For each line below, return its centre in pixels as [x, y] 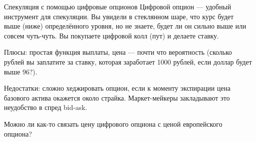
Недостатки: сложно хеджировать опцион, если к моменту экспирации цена [117, 88]
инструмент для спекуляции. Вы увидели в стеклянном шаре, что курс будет [119, 16]
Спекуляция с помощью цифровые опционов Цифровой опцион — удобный [118, 6]
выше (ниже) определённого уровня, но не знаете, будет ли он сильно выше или [125, 26]
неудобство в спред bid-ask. [46, 107]
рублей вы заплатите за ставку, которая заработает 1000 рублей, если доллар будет [128, 61]
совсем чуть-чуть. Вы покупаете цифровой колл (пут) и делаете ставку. [112, 35]
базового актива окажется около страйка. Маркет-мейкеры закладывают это [117, 97]
